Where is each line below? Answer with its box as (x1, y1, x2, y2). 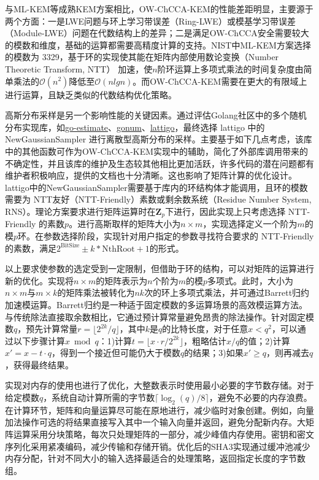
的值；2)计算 (239, 334, 290, 347)
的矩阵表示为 (96, 274, 148, 287)
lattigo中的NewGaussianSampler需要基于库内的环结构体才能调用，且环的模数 (5, 180, 308, 193)
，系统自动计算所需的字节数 (43, 391, 155, 404)
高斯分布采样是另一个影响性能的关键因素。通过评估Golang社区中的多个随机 (5, 109, 307, 122)
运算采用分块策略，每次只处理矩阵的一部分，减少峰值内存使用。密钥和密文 (13, 428, 314, 441)
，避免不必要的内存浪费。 (209, 391, 312, 404)
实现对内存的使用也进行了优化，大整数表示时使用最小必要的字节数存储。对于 (5, 379, 314, 392)
